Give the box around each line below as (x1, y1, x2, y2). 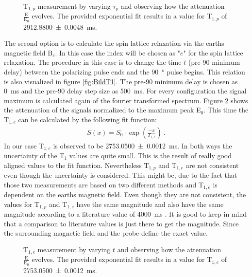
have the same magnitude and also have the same (76, 199, 224, 209)
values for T (4, 199, 40, 209)
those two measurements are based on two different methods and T (4, 179, 204, 189)
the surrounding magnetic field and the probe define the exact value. (4, 228, 208, 238)
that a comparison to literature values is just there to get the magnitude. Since (4, 218, 239, 228)
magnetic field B (4, 47, 53, 57)
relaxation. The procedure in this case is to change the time (4, 57, 182, 67)
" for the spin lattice (183, 47, 243, 57)
